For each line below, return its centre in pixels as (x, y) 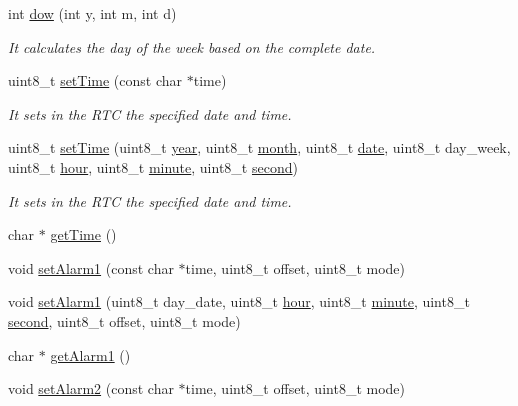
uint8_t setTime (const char (95, 80)
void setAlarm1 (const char (91, 267)
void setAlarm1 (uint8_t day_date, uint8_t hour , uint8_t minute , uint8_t (239, 301)
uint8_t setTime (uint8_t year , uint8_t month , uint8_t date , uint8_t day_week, (259, 147)
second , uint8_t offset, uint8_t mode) (124, 320)
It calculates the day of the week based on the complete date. (192, 46)
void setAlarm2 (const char (91, 388)
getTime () (83, 234)
